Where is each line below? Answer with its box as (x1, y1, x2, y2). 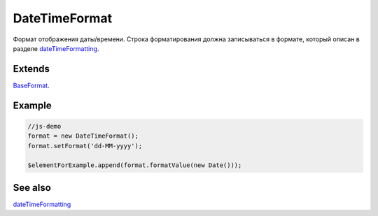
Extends (13, 63, 50, 75)
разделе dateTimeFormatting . (13, 44, 99, 52)
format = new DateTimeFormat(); (27, 132, 139, 140)
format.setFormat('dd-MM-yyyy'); (27, 142, 143, 150)
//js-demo (27, 122, 62, 130)
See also (13, 182, 52, 194)
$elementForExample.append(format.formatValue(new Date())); (27, 161, 242, 169)
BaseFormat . (13, 81, 50, 89)
